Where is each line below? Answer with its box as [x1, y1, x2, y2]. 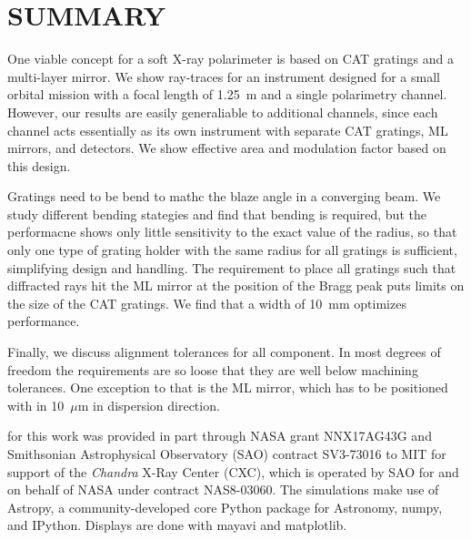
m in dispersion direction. [77, 395, 220, 414]
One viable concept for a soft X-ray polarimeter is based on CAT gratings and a [7, 49, 454, 68]
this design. [7, 156, 71, 175]
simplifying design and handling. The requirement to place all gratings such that [7, 258, 456, 277]
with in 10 [7, 395, 65, 414]
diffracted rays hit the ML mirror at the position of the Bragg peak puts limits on [7, 276, 465, 295]
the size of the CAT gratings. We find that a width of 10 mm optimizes [7, 293, 406, 312]
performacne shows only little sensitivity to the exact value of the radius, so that [7, 222, 457, 241]
